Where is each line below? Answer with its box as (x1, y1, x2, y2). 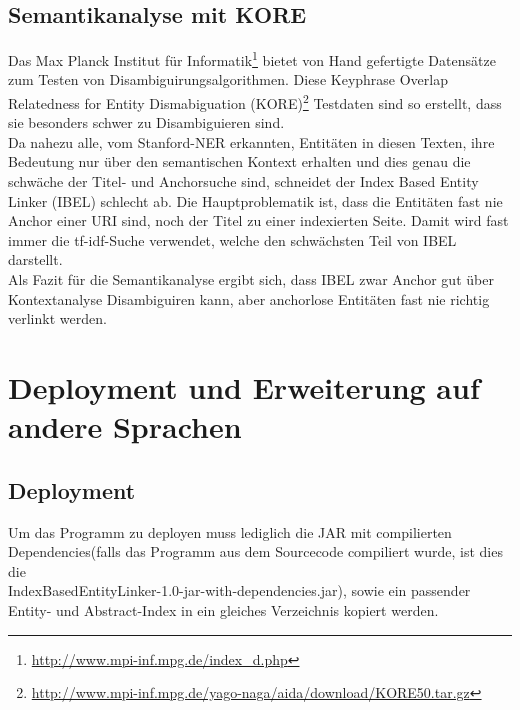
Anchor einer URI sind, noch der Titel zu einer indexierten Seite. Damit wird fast (8, 210, 509, 231)
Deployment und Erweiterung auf (8, 367, 480, 408)
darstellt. (8, 249, 63, 270)
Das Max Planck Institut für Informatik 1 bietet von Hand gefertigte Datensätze (8, 47, 496, 70)
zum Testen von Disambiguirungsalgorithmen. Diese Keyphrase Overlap (8, 69, 448, 90)
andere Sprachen (8, 406, 242, 447)
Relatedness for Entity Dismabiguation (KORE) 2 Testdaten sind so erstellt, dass (8, 90, 502, 113)
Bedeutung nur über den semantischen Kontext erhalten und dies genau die (8, 151, 471, 172)
